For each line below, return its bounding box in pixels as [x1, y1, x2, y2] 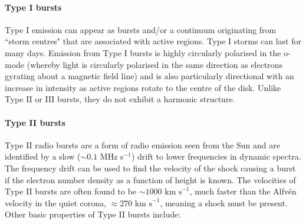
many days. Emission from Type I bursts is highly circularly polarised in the [5, 46, 281, 59]
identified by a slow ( [5, 150, 81, 163]
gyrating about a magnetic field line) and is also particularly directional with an [5, 70, 294, 82]
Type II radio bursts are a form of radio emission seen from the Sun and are [5, 138, 280, 151]
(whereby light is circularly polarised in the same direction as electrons [27, 58, 283, 70]
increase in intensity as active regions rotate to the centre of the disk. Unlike [5, 81, 281, 93]
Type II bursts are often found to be [5, 185, 137, 197]
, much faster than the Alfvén [189, 185, 297, 197]
